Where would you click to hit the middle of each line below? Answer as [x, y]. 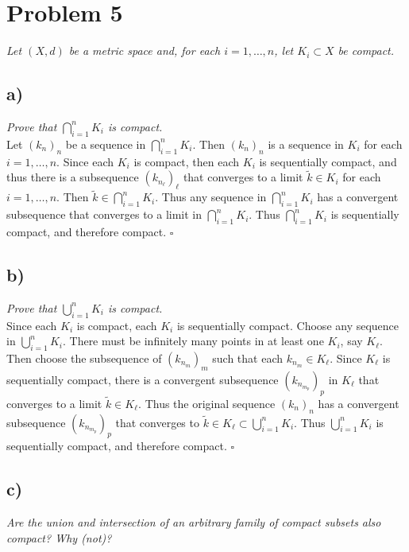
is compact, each [117, 325]
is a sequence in [306, 144]
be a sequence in [106, 144]
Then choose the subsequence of [84, 358]
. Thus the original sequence [207, 403]
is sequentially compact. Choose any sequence [288, 325]
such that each [248, 358]
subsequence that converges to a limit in [104, 214]
